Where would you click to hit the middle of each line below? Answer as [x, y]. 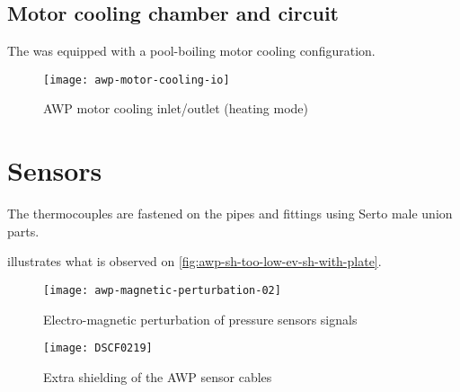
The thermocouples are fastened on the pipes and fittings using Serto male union [230, 214]
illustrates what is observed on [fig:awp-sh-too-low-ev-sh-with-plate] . [195, 261]
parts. [23, 231]
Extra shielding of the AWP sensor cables [158, 376]
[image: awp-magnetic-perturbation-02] [162, 290]
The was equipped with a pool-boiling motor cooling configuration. [191, 51]
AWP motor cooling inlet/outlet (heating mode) [176, 108]
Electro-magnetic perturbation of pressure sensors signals [200, 319]
